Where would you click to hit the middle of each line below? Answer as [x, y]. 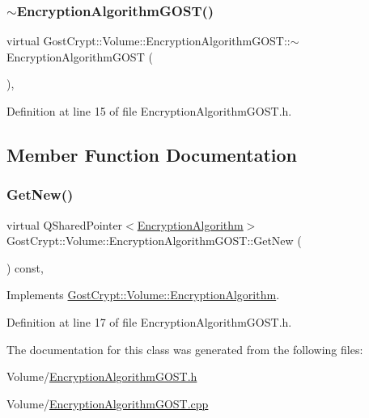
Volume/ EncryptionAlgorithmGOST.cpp [108, 403]
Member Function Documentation [152, 154]
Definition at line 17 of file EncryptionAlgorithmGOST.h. [149, 321]
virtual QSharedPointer [65, 224]
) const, [25, 267]
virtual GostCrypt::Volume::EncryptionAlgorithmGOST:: [148, 41]
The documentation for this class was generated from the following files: [185, 349]
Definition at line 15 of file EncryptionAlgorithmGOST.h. [149, 111]
